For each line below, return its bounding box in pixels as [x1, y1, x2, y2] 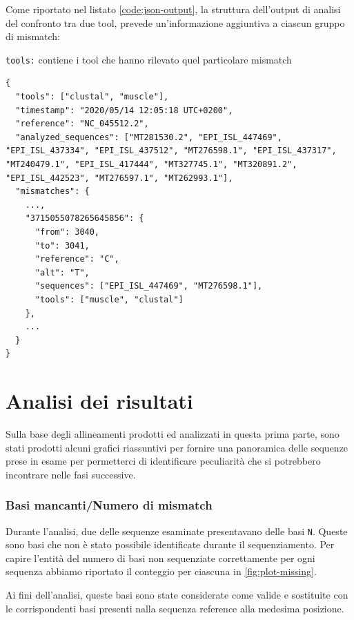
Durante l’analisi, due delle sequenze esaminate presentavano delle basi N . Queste [6, 523, 348, 538]
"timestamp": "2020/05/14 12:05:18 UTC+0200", [15, 105, 233, 115]
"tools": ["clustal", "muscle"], [15, 92, 169, 102]
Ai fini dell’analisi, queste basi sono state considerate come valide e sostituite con [6, 588, 348, 602]
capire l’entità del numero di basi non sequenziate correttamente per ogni [6, 550, 315, 565]
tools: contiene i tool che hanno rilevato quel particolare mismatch [6, 52, 292, 66]
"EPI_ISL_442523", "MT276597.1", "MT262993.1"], [6, 173, 233, 183]
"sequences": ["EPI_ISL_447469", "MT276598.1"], [35, 281, 263, 291]
